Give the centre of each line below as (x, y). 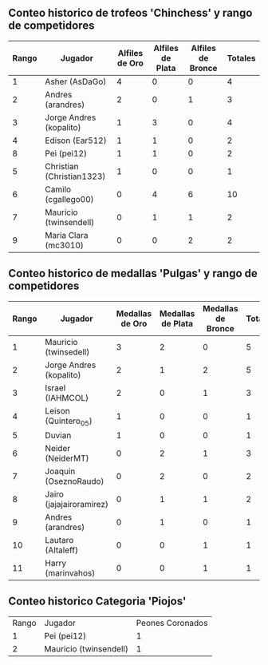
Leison (57, 410)
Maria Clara (67, 235)
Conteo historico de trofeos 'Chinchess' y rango (130, 13)
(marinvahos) (70, 572)
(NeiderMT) (67, 458)
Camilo (58, 189)
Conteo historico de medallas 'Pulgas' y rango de (133, 273)
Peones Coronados (172, 623)
